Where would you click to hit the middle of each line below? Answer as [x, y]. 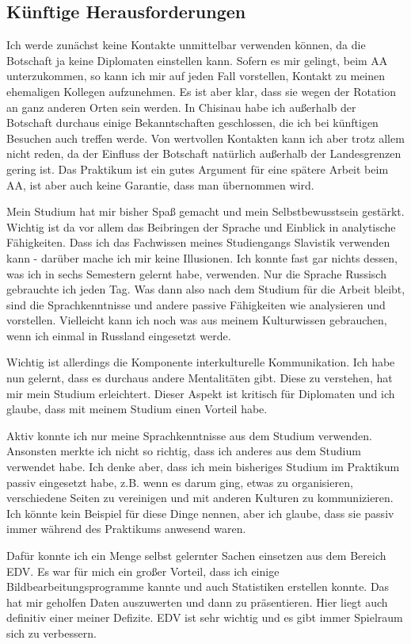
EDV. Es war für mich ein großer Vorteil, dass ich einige [143, 571]
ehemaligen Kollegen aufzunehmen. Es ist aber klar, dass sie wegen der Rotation [202, 91]
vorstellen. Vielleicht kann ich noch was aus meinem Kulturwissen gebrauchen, [197, 320]
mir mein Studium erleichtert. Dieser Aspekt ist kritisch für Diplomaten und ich [201, 393]
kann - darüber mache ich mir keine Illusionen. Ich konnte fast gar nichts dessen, [202, 257]
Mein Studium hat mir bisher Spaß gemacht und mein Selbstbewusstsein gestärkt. [205, 211]
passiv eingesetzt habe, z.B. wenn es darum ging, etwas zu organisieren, [180, 482]
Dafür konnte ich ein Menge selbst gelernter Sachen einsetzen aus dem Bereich [196, 556]
